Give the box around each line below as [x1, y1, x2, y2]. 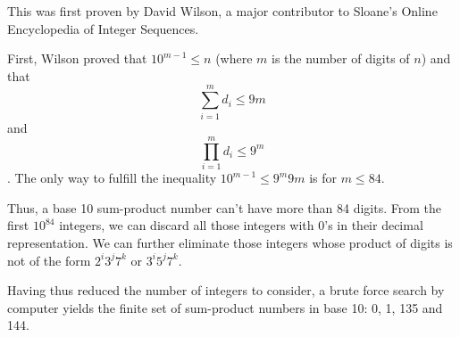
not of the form [7, 251, 91, 269]
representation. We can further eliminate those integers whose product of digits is [7, 234, 453, 251]
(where [215, 49, 253, 68]
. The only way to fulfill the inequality [7, 168, 217, 187]
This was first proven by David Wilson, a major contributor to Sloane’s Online [7, 2, 438, 20]
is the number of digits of [272, 49, 410, 68]
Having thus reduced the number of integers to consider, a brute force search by [7, 281, 445, 300]
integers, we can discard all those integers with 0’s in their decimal [59, 216, 423, 234]
